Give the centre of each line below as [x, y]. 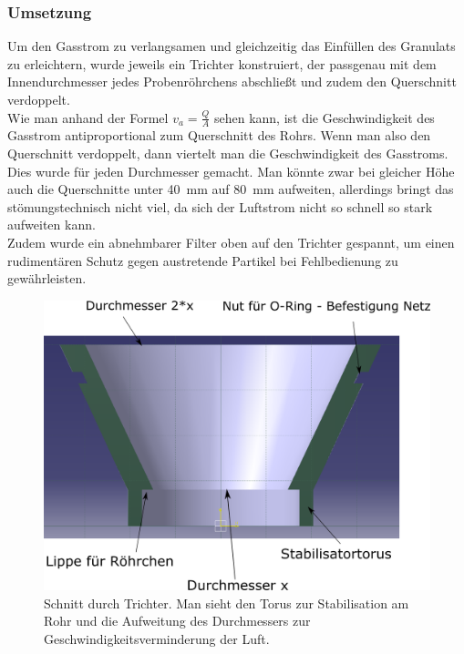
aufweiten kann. [52, 225]
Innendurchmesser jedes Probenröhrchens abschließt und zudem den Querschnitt [232, 82]
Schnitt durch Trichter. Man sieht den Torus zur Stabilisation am [227, 603]
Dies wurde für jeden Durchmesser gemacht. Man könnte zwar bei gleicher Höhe [231, 171]
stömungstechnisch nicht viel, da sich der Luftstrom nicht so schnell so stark [220, 206]
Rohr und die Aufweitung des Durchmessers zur [177, 621]
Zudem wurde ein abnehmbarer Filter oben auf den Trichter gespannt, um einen [231, 242]
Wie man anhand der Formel [88, 117]
